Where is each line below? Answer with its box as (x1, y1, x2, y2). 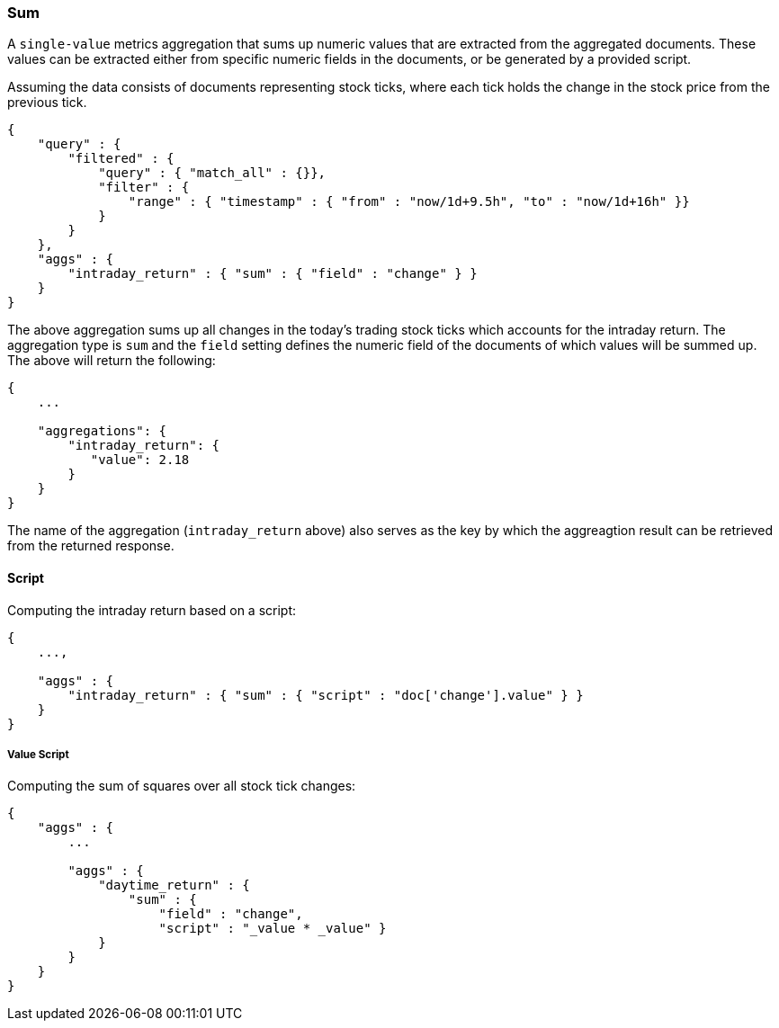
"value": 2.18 (90, 452, 190, 468)
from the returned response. (7, 538, 175, 554)
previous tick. (7, 94, 87, 111)
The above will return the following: (7, 353, 216, 369)
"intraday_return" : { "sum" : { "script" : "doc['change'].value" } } (67, 687, 584, 702)
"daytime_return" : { (98, 878, 250, 893)
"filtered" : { (67, 151, 175, 166)
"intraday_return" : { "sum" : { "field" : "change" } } (67, 266, 478, 282)
